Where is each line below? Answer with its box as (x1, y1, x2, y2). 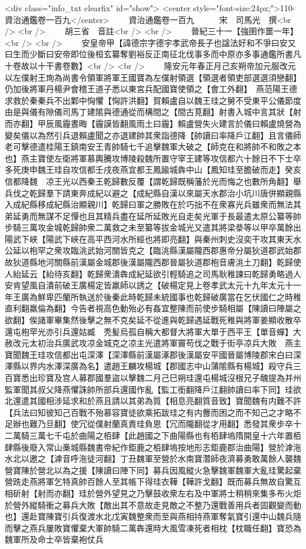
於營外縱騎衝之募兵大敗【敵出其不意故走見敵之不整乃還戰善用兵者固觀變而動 (5, 498, 301, 511)
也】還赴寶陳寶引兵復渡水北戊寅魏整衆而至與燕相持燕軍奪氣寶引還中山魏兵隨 (5, 510, 301, 522)
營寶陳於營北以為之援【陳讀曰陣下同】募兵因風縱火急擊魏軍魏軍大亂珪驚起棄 (5, 463, 301, 476)
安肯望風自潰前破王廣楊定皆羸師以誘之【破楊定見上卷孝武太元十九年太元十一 (5, 279, 301, 291)
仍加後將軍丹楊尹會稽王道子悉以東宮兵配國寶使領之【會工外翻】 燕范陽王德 (5, 83, 297, 95)
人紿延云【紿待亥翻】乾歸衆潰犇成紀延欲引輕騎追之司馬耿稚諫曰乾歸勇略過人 (5, 267, 301, 280)
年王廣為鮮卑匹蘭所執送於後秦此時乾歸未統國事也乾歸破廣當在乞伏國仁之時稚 (5, 290, 301, 303)
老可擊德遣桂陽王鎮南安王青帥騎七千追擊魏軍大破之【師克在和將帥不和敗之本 (5, 140, 301, 153)
